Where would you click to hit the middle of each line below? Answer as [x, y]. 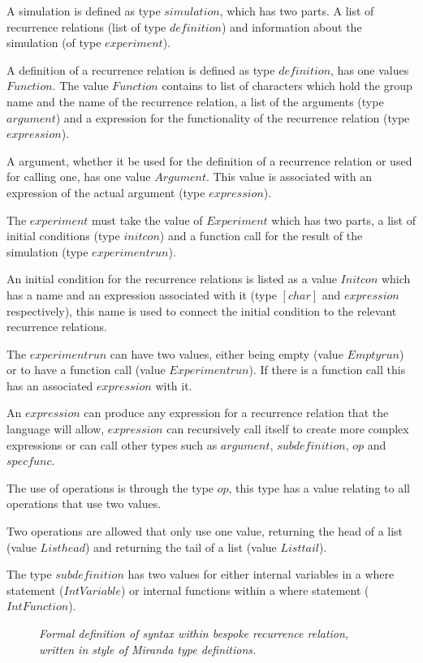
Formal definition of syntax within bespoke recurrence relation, [194, 633]
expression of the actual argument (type [106, 192]
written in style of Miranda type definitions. [148, 649]
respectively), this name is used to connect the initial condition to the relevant [202, 310]
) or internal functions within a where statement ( [245, 590]
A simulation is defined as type [84, 11]
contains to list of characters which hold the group [287, 86]
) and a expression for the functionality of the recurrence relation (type [233, 117]
